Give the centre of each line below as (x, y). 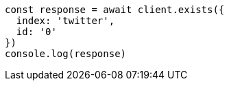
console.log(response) (66, 54)
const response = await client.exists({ (115, 10)
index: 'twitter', (65, 21)
